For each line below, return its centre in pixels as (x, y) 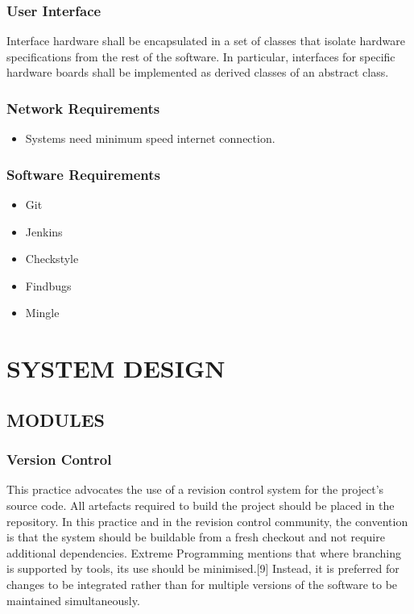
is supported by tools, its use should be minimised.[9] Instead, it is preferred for (203, 568)
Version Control (59, 459)
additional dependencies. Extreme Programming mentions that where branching (204, 552)
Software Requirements (83, 174)
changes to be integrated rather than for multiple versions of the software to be (202, 584)
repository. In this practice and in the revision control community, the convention (207, 521)
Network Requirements (83, 108)
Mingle (42, 313)
